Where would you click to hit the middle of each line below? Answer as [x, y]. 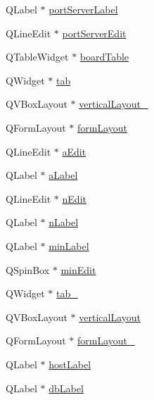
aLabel [63, 175]
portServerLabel [83, 9]
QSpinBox [28, 269]
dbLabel [66, 388]
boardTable [104, 57]
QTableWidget [37, 57]
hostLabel [70, 364]
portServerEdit [94, 33]
